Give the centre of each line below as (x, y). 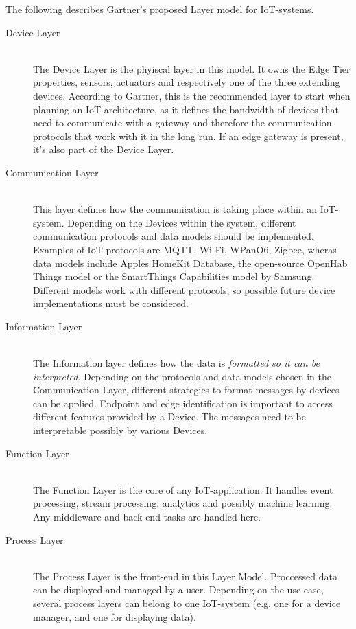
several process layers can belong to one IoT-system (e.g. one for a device (187, 603)
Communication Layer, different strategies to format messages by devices (186, 390)
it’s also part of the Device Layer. (104, 149)
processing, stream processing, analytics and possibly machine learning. (183, 503)
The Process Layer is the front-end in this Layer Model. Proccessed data (185, 576)
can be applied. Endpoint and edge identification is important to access (183, 403)
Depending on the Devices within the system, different (182, 222)
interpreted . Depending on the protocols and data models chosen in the (182, 376)
